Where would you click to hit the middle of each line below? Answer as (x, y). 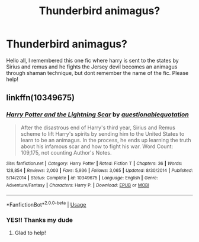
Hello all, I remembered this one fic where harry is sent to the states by (92, 60)
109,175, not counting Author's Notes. (66, 152)
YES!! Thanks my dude (39, 220)
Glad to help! (30, 233)
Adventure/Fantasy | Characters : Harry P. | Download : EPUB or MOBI (78, 185)
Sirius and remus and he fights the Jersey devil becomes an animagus (92, 67)
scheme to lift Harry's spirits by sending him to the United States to (102, 133)
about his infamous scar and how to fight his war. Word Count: (97, 146)
